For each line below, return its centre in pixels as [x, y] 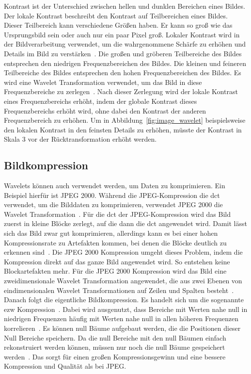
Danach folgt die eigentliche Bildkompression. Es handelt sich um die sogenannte [124, 300]
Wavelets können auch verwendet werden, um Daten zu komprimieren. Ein [115, 186]
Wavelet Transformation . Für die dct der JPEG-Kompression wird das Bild [118, 214]
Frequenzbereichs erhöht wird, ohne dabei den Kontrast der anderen [105, 110]
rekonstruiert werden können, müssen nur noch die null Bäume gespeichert [115, 347]
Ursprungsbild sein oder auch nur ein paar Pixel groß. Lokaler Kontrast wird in [122, 34]
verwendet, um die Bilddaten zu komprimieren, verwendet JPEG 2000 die [113, 204]
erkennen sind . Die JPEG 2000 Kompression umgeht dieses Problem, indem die [123, 252]
